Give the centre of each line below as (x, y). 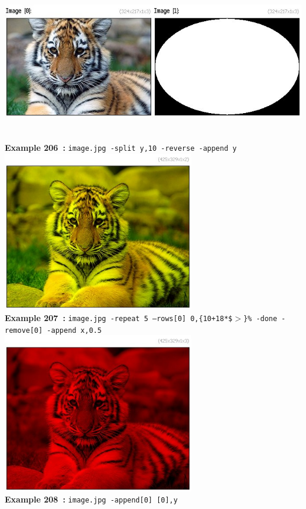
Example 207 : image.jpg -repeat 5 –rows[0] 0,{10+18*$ (119, 317)
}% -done (260, 318)
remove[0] (24, 330)
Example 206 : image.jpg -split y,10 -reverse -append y (121, 148)
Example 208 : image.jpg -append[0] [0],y (91, 499)
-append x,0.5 (74, 330)
